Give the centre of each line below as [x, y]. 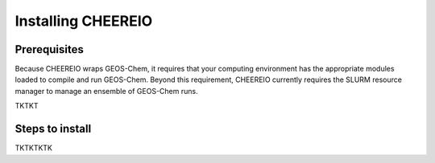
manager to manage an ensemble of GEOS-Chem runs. [106, 91]
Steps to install [53, 129]
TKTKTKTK [33, 148]
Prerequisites [49, 49]
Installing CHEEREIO [84, 21]
